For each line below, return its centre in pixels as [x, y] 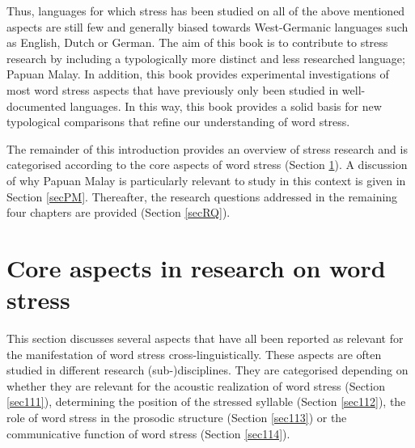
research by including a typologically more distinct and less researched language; [206, 58]
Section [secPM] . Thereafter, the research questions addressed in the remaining [202, 196]
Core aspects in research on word [196, 267]
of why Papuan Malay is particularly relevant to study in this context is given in [206, 180]
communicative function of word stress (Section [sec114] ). [148, 433]
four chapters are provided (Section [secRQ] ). [119, 212]
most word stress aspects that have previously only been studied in [173, 89]
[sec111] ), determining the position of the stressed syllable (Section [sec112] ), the [206, 402]
